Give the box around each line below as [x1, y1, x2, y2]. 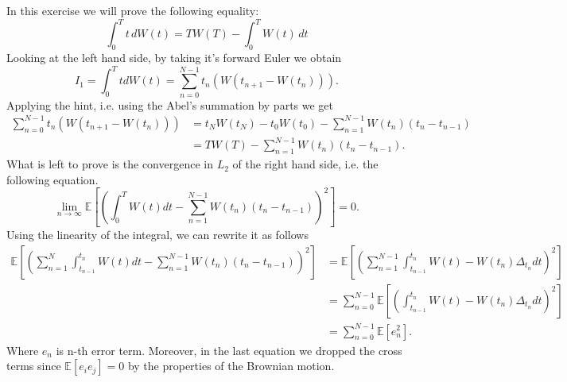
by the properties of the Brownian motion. [127, 357, 335, 374]
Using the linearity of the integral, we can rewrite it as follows [6, 226, 309, 243]
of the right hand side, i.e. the [232, 156, 379, 172]
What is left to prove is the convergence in [6, 156, 213, 172]
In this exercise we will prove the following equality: [6, 2, 259, 19]
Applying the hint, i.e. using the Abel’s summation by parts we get [6, 96, 334, 113]
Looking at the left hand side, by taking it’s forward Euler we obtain [6, 49, 342, 66]
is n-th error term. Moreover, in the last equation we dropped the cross [56, 341, 402, 358]
